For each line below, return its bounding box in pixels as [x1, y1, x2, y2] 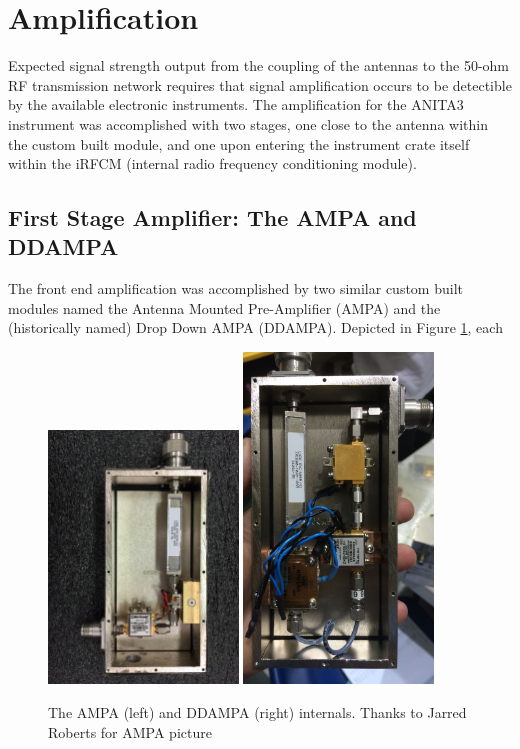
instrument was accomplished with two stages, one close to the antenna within [8, 113, 488, 134]
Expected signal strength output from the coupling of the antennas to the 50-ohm [8, 55, 510, 76]
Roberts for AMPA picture [48, 721, 212, 742]
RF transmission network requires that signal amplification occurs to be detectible [8, 74, 512, 95]
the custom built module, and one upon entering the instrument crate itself [8, 133, 470, 154]
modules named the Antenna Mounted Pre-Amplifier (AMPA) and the [8, 297, 441, 318]
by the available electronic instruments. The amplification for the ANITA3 [8, 94, 464, 115]
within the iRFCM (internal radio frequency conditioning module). [8, 153, 417, 174]
